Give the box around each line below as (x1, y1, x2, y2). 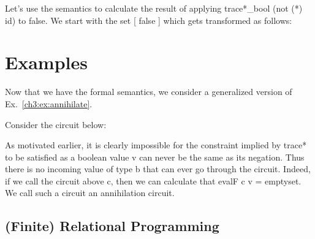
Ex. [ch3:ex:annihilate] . (5, 97, 93, 110)
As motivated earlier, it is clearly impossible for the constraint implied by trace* (5, 138, 307, 151)
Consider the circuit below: (5, 118, 107, 131)
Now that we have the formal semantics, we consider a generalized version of (5, 85, 292, 98)
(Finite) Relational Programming (5, 216, 219, 235)
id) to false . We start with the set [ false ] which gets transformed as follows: (5, 13, 292, 26)
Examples (5, 50, 88, 75)
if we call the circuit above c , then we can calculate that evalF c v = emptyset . (5, 174, 302, 187)
